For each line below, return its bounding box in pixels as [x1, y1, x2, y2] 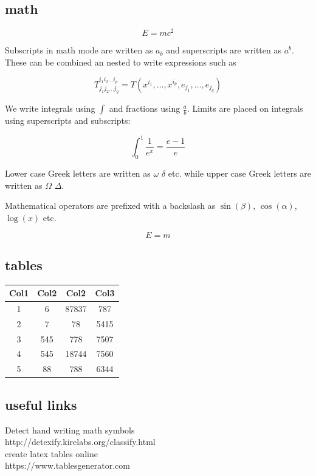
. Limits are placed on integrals [187, 102, 303, 115]
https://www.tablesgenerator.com [5, 459, 130, 472]
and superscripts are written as [166, 44, 281, 56]
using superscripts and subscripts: [5, 114, 131, 127]
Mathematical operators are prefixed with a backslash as [5, 199, 216, 212]
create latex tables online [5, 447, 98, 460]
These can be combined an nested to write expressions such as [5, 55, 236, 68]
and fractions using [109, 102, 180, 115]
